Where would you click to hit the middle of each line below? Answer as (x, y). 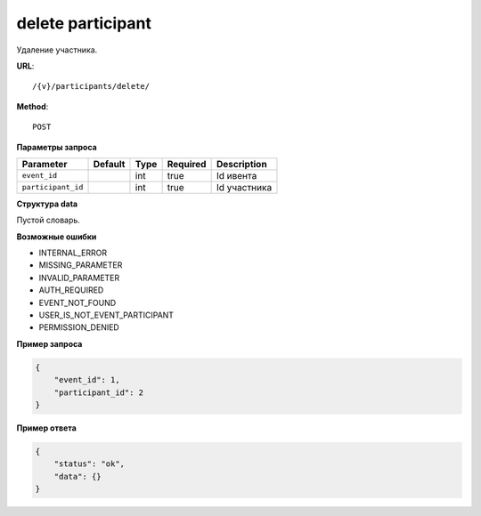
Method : (33, 106)
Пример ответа (47, 428)
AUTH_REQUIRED (71, 290)
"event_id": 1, (87, 380)
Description (241, 164)
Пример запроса (49, 343)
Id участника (244, 187)
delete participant (84, 23)
